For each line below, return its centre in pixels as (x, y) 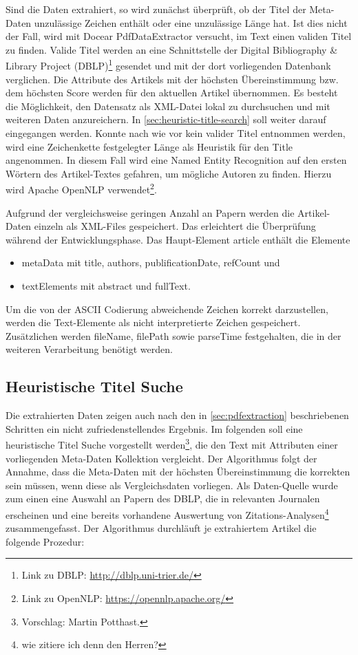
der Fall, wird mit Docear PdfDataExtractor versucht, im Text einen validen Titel (179, 36)
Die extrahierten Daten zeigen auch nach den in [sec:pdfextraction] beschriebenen (177, 415)
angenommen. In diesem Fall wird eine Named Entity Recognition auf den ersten (176, 160)
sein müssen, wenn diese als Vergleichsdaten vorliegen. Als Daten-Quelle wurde (172, 485)
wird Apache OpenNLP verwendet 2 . (81, 189)
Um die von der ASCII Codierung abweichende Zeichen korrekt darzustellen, (167, 309)
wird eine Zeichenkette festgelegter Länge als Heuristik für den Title (149, 146)
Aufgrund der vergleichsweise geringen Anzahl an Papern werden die (150, 212)
